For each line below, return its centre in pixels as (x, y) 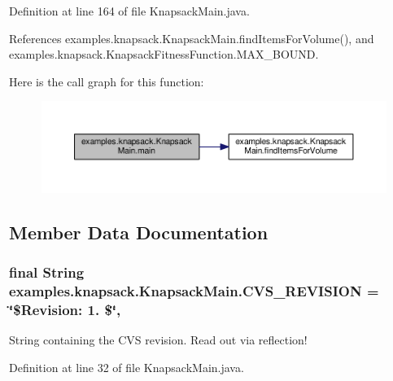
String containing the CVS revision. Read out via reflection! (158, 340)
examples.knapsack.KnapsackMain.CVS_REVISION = (194, 291)
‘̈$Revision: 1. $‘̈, (65, 309)
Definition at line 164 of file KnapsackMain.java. (129, 11)
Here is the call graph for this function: (107, 81)
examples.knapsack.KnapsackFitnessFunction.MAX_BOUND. (164, 54)
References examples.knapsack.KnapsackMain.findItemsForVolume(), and (192, 38)
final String (47, 272)
